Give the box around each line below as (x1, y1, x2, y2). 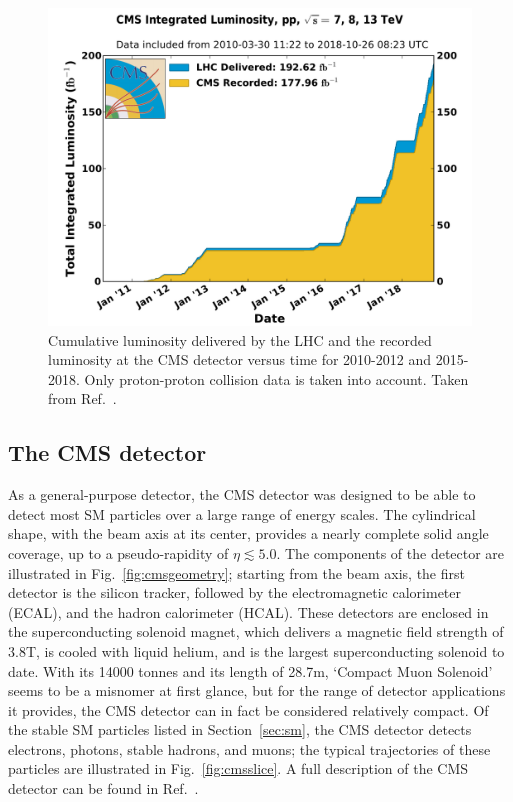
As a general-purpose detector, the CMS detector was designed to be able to (8, 484, 476, 505)
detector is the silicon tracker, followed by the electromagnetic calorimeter (8, 582, 461, 603)
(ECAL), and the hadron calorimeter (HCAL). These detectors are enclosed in (8, 601, 489, 622)
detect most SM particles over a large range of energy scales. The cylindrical (8, 503, 476, 524)
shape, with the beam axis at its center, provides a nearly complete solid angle (8, 523, 489, 544)
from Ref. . (48, 388, 117, 409)
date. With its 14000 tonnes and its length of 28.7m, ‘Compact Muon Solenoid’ (8, 660, 493, 681)
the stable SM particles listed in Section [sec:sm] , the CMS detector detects (8, 719, 472, 740)
